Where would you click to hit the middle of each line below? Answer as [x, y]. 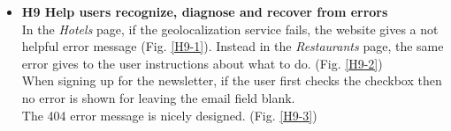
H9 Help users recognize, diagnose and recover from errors [205, 11]
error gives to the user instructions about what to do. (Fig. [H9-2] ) [202, 63]
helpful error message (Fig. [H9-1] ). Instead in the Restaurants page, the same [233, 46]
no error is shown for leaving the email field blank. [158, 97]
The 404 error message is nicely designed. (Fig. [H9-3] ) [169, 115]
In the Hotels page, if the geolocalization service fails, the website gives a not [230, 29]
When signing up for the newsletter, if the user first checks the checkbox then [232, 80]
